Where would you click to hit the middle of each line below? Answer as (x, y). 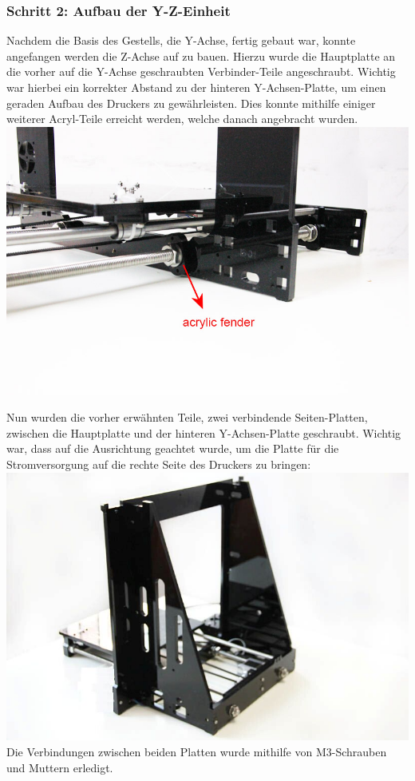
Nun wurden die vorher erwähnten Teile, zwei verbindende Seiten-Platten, (187, 417)
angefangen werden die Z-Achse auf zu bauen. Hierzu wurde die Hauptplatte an (201, 56)
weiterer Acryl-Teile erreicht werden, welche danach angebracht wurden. (182, 119)
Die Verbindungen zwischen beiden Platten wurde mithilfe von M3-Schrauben (197, 751)
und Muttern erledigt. (60, 767)
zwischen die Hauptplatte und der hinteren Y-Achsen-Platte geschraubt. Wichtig (204, 432)
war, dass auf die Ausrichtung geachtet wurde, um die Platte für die (173, 448)
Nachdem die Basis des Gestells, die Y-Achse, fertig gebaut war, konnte (181, 40)
